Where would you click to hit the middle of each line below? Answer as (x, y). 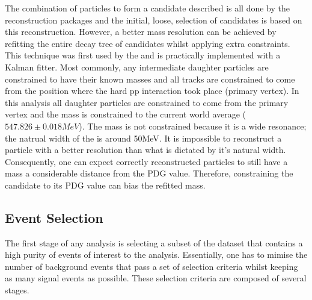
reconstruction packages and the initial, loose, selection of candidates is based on (154, 20)
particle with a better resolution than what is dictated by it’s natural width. (145, 150)
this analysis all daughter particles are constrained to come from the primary (147, 102)
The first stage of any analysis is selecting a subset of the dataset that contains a (154, 242)
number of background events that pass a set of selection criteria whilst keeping (151, 266)
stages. (17, 290)
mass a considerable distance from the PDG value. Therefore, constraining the (149, 173)
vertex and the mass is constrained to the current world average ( (126, 114)
